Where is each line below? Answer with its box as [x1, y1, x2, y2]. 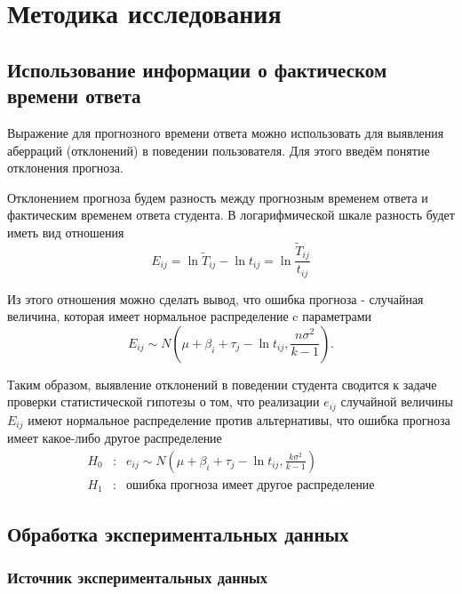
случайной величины [340, 392, 453, 411]
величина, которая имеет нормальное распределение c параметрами [7, 307, 372, 325]
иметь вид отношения [7, 222, 124, 241]
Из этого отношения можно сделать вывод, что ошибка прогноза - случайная [7, 289, 424, 308]
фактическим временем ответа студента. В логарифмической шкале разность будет [7, 205, 455, 224]
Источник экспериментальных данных [7, 566, 268, 589]
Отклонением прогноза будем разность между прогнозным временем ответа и [7, 188, 428, 206]
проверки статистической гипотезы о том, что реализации [7, 392, 320, 411]
